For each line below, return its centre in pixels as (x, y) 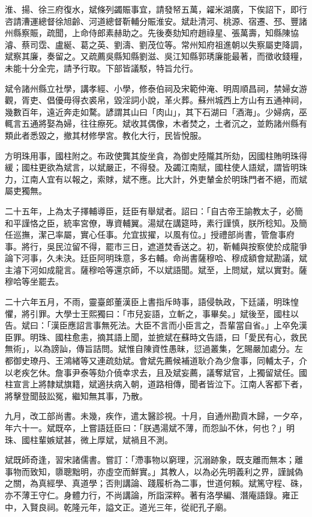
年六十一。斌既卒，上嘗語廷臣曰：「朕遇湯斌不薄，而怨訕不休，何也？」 (145, 428)
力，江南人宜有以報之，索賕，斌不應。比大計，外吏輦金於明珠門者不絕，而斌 (156, 179)
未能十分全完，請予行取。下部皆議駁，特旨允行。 (101, 68)
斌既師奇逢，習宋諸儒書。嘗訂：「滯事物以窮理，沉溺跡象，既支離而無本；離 (154, 460)
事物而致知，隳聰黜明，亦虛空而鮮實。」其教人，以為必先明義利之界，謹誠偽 (154, 471)
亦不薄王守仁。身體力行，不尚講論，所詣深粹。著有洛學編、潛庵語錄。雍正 (152, 494)
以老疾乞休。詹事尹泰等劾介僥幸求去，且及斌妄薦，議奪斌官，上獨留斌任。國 (156, 372)
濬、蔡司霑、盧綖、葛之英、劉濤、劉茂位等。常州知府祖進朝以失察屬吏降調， (156, 44)
